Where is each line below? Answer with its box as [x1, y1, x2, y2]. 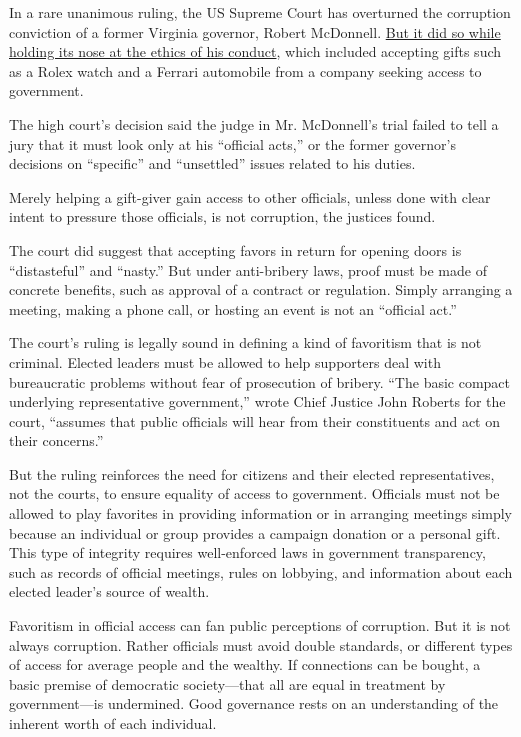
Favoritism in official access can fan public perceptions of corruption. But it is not [9, 615, 511, 636]
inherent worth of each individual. [9, 713, 217, 733]
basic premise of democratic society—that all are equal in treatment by [9, 673, 446, 694]
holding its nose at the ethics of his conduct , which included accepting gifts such [9, 41, 502, 62]
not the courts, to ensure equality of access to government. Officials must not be [9, 483, 500, 504]
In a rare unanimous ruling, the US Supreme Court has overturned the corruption [9, 2, 511, 22]
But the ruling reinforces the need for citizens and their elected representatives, [9, 463, 495, 484]
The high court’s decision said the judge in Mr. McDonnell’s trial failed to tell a [9, 113, 499, 134]
